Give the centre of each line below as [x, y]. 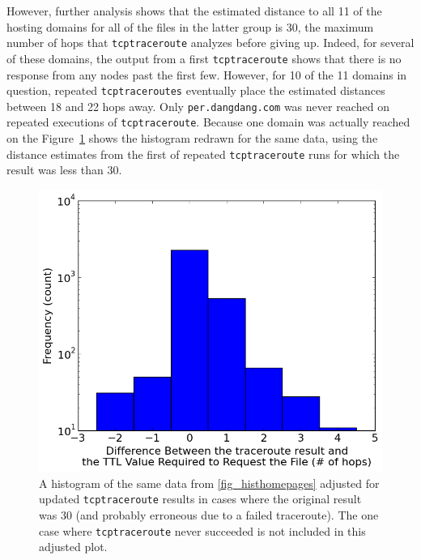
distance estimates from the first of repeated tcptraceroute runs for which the [203, 154]
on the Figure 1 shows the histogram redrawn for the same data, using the [192, 138]
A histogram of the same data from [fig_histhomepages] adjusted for [209, 483]
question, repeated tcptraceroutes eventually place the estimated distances [196, 90]
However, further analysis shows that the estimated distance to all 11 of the [194, 11]
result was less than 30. [64, 170]
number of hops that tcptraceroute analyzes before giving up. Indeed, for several [210, 43]
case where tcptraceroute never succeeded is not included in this [202, 530]
